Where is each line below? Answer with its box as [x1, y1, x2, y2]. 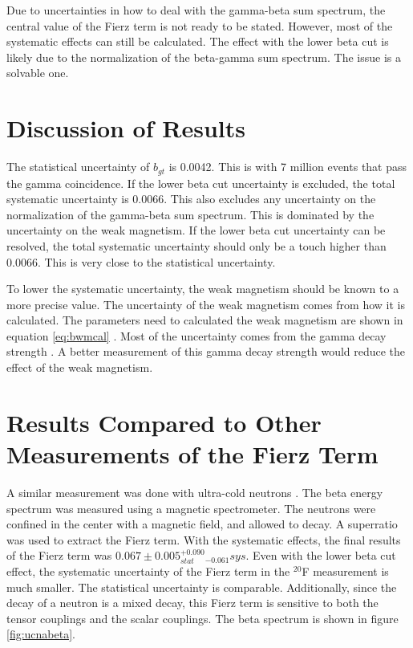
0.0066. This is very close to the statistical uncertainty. [6, 253, 276, 270]
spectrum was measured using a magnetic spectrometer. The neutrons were [6, 499, 376, 516]
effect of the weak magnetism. [6, 359, 153, 376]
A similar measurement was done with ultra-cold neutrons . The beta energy [6, 483, 383, 500]
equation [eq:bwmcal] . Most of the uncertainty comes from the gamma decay [6, 327, 387, 344]
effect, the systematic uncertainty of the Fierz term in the [6, 562, 290, 579]
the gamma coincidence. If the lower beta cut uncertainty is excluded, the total [6, 174, 395, 191]
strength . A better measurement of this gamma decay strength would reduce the [6, 343, 406, 360]
